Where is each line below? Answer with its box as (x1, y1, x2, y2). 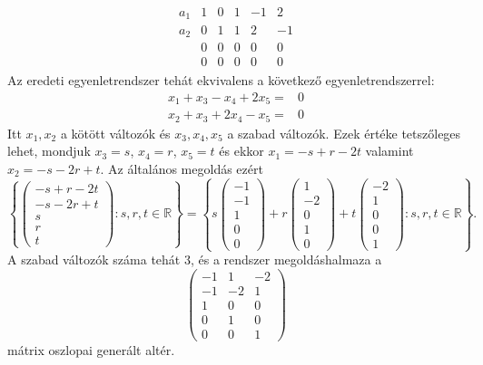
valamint (365, 141, 414, 160)
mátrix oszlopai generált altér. (7, 340, 175, 359)
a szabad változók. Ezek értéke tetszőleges (227, 123, 461, 142)
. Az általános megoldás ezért (100, 158, 263, 178)
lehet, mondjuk (7, 141, 91, 160)
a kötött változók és (60, 123, 171, 142)
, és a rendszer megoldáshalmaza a (190, 250, 382, 269)
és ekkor (219, 141, 264, 160)
